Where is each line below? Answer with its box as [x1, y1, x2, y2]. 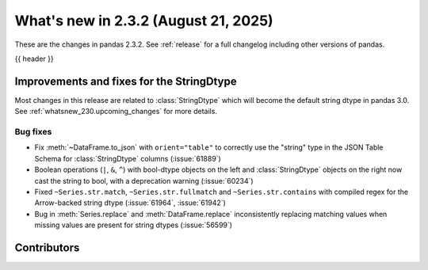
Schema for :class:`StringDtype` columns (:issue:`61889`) [34, 154, 221, 163]
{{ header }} [14, 54, 55, 63]
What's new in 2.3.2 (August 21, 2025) [14, 12, 273, 29]
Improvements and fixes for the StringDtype [14, 74, 237, 88]
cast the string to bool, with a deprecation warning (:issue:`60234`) [34, 176, 254, 185]
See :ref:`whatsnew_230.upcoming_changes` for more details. [14, 107, 218, 116]
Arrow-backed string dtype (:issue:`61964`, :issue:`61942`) [34, 198, 226, 207]
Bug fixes [14, 127, 52, 137]
